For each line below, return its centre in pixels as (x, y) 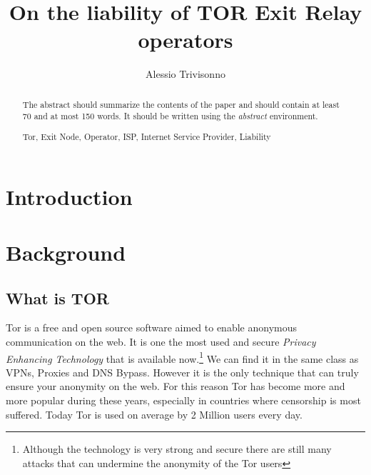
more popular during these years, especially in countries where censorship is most (183, 400)
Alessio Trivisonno (185, 74)
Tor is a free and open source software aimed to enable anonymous (151, 327)
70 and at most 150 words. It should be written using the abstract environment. (170, 116)
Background (66, 252)
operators (185, 40)
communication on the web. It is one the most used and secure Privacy (161, 341)
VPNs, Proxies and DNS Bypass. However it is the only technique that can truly (182, 372)
